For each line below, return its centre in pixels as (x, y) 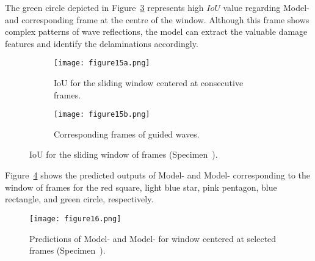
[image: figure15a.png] (102, 63)
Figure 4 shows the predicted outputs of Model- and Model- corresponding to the (158, 175)
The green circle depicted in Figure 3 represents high (104, 7)
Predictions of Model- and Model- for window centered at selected (153, 238)
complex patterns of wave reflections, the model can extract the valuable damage (156, 31)
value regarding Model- (266, 7)
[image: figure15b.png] (102, 115)
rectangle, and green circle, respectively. (79, 199)
